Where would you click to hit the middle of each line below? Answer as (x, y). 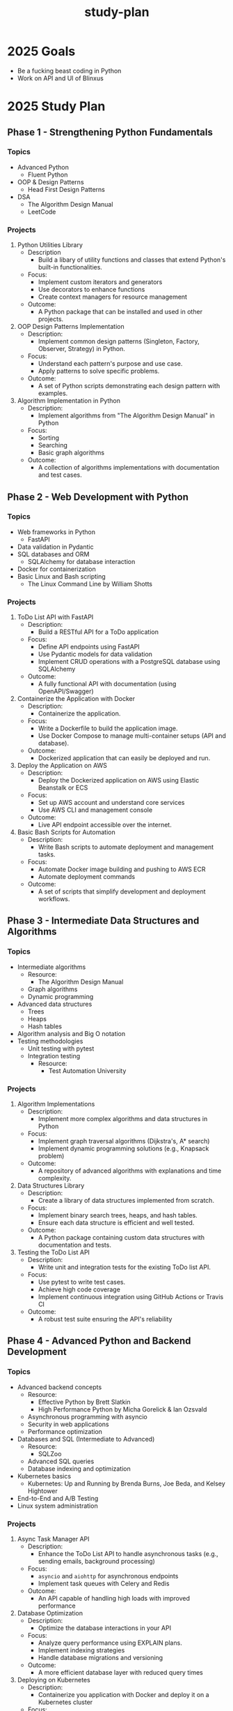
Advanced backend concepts (59, 1387)
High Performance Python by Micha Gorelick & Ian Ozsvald (122, 1409)
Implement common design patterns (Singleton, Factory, (119, 341)
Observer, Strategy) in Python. (81, 349)
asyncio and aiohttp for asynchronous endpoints (108, 1576)
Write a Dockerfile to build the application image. (108, 728)
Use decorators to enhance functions (91, 290)
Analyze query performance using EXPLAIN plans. (110, 1643)
